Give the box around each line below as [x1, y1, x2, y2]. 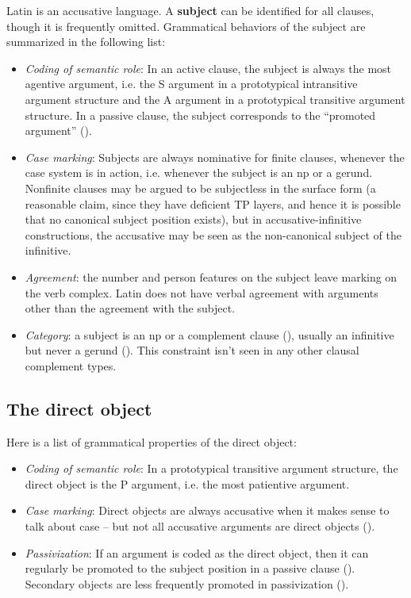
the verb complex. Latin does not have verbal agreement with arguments [25, 284, 378, 301]
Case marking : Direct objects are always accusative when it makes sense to [25, 502, 390, 519]
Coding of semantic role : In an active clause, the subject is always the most [25, 59, 392, 76]
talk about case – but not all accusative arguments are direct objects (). [25, 518, 375, 535]
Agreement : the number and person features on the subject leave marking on [25, 268, 398, 285]
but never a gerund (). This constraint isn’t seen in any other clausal [25, 342, 359, 358]
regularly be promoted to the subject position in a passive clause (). [25, 560, 355, 577]
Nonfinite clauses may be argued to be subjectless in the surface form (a [25, 179, 376, 196]
